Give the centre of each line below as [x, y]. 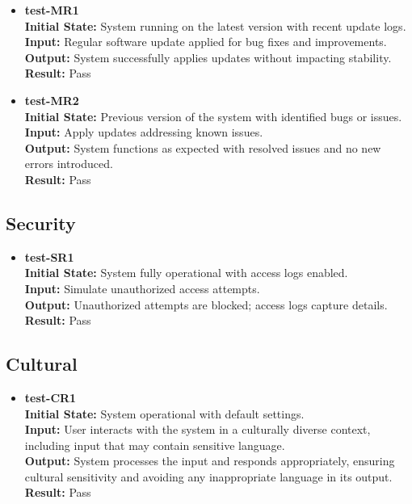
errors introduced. [69, 164]
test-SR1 [49, 256]
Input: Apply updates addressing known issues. [144, 132]
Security [41, 223]
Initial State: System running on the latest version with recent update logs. [215, 25]
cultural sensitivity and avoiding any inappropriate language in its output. [208, 476]
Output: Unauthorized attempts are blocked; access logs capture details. [206, 304]
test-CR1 [50, 397]
